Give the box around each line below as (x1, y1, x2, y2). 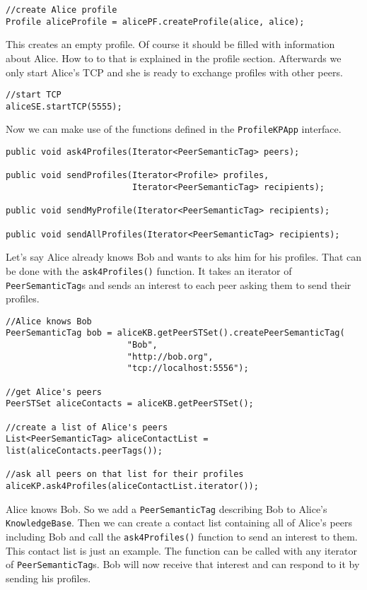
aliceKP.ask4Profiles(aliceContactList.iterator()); (6, 481, 259, 491)
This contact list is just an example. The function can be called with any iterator (6, 543, 357, 557)
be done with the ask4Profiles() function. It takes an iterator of (6, 263, 292, 278)
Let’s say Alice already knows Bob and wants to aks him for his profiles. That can (6, 249, 362, 264)
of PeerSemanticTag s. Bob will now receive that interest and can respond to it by (6, 557, 360, 572)
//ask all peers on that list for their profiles (6, 469, 244, 480)
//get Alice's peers (6, 387, 103, 397)
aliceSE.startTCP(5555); (6, 101, 122, 112)
